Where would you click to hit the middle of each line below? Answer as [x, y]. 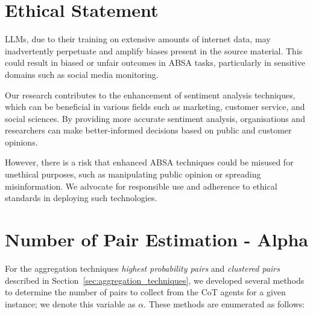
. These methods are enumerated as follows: [224, 303]
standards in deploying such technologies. [81, 198]
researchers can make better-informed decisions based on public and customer [148, 130]
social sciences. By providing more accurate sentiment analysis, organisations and [155, 118]
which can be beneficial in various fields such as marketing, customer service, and [155, 107]
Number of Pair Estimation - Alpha [157, 239]
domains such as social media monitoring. [82, 74]
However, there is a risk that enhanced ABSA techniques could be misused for [149, 162]
